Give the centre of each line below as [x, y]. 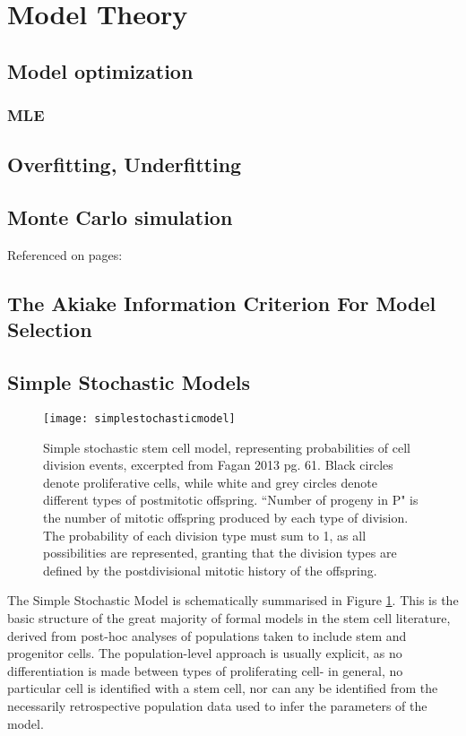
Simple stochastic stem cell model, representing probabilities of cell [227, 447]
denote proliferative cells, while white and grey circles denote [210, 482]
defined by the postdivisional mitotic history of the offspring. [210, 570]
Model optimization [100, 70]
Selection [50, 329]
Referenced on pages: [65, 254]
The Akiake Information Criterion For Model [222, 303]
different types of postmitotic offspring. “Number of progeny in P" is [231, 500]
